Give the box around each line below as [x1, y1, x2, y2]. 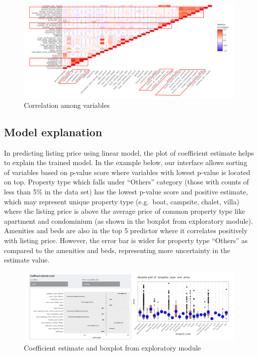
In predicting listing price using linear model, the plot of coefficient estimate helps [4, 147, 254, 158]
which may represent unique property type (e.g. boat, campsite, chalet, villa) [4, 196, 240, 206]
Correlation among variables [24, 99, 110, 110]
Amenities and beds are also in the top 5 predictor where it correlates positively [4, 225, 248, 236]
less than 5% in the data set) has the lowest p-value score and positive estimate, [4, 186, 248, 196]
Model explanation [4, 124, 102, 139]
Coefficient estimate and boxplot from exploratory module [24, 343, 201, 353]
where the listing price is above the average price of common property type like [4, 206, 245, 216]
